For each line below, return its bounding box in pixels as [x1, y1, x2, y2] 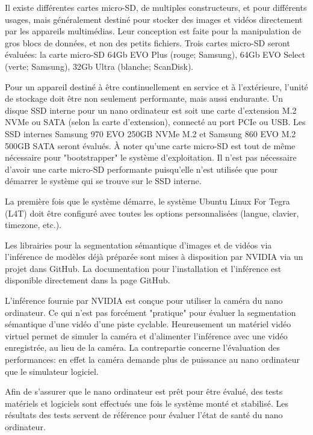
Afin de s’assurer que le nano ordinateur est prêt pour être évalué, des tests [5, 385, 283, 398]
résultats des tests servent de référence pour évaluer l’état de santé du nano [5, 409, 283, 421]
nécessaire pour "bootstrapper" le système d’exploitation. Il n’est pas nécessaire [5, 151, 297, 164]
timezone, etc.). [5, 218, 62, 231]
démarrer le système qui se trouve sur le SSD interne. [5, 174, 202, 187]
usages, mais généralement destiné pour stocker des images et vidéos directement [5, 13, 303, 25]
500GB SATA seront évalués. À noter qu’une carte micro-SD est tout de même [5, 139, 296, 152]
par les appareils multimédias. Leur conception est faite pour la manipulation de [5, 25, 301, 37]
